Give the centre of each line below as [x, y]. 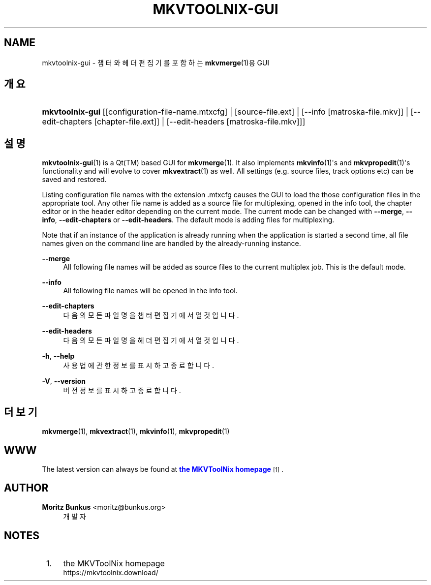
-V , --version [64, 381]
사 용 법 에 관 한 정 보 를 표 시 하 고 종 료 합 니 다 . [139, 366]
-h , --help [58, 356]
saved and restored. [74, 180]
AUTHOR [26, 488]
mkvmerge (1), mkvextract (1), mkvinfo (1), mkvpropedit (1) [136, 431]
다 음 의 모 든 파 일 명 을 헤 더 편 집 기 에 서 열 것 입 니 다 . [151, 340]
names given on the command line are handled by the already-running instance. [171, 244]
